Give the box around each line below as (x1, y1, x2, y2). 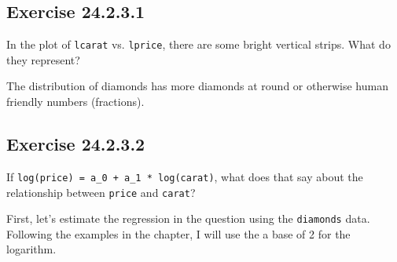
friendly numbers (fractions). (6, 93, 145, 110)
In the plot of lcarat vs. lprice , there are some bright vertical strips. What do (6, 36, 391, 53)
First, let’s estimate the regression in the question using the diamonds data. (6, 210, 370, 227)
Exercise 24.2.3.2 (6, 132, 145, 156)
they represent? (6, 51, 80, 67)
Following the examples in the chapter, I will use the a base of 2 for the (6, 225, 351, 242)
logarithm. (6, 241, 57, 257)
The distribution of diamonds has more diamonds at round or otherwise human (6, 78, 388, 94)
